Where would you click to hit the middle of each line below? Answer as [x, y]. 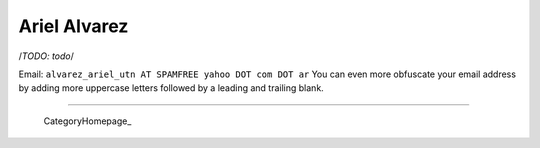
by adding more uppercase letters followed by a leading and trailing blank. [171, 88]
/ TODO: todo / [46, 56]
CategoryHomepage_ [87, 121]
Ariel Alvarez [73, 26]
